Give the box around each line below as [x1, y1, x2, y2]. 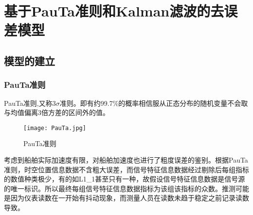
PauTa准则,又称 [4, 98, 53, 108]
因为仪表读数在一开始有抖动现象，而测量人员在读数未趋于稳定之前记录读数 [10, 193, 249, 203]
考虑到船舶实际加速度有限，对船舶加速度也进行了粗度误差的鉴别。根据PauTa [4, 155, 248, 165]
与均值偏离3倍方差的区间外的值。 [4, 107, 109, 117]
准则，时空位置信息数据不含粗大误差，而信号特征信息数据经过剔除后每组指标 [4, 164, 249, 174]
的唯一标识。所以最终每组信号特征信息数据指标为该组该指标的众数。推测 [4, 183, 235, 193]
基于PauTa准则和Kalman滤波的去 [4, 1, 224, 21]
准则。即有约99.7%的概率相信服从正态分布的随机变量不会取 [59, 98, 248, 108]
